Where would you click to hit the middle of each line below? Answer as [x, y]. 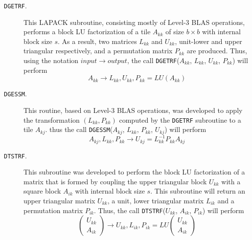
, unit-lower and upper [208, 41]
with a [231, 181]
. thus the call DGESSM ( [79, 129]
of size [175, 32]
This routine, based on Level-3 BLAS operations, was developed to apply [133, 110]
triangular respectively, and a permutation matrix [98, 51]
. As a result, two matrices [97, 41]
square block [42, 191]
